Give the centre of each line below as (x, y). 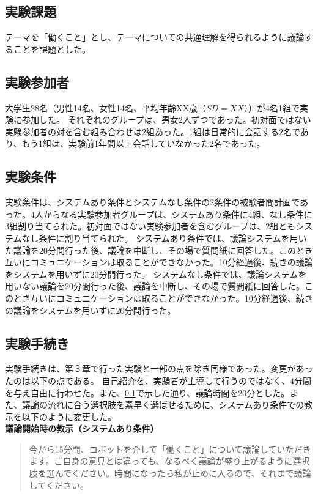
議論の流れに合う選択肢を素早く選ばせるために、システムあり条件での (163, 405)
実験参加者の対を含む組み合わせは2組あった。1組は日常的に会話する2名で (153, 131)
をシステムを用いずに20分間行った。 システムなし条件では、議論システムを (156, 274)
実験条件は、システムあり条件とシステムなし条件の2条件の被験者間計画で (153, 202)
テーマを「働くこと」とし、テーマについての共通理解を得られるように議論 (155, 37)
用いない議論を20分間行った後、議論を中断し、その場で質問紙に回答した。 (155, 286)
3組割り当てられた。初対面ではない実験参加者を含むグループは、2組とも (150, 226)
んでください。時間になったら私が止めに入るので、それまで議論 (183, 473)
